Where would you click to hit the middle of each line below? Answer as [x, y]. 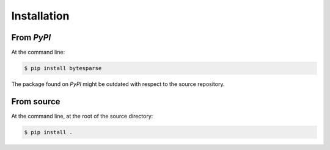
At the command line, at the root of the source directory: [82, 116]
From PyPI [31, 37]
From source [36, 102]
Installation [40, 16]
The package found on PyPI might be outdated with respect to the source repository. [118, 84]
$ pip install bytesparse [63, 68]
